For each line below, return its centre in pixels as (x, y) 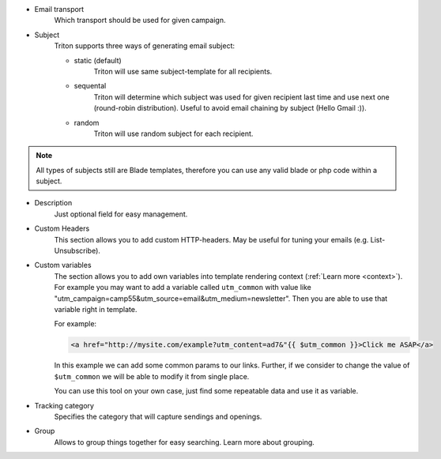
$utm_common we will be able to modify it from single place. (152, 376)
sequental (90, 86)
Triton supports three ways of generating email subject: (145, 46)
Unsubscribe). (77, 251)
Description (53, 203)
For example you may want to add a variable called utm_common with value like (183, 288)
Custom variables (63, 265)
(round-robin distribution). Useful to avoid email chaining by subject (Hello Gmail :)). (230, 108)
